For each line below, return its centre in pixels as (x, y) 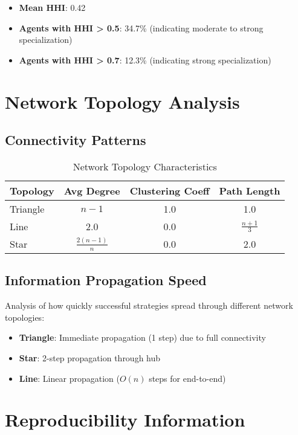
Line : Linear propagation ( (69, 378)
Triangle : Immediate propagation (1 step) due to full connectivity (142, 337)
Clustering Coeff (170, 190)
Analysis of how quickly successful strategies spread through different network (149, 305)
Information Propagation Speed (106, 280)
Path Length (250, 190)
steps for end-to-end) (187, 378)
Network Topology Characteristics (145, 166)
